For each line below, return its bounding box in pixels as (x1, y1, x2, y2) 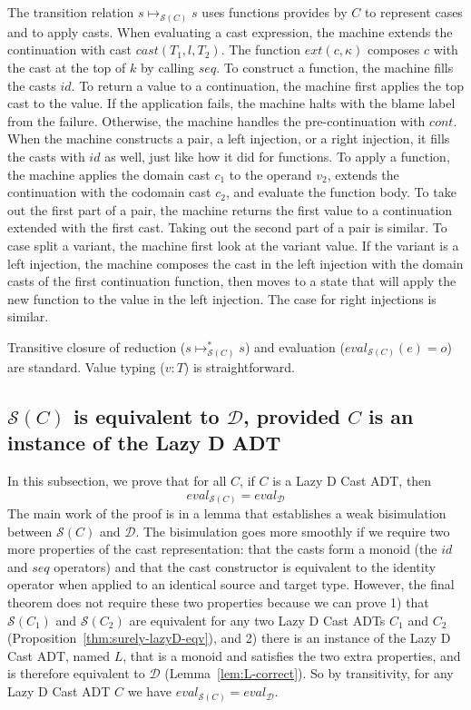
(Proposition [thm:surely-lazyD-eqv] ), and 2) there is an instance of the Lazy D (7, 628, 451, 647)
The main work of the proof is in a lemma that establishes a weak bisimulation (7, 504, 446, 523)
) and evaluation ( (244, 337, 345, 356)
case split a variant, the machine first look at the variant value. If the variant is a (7, 235, 459, 254)
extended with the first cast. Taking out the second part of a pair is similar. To (7, 218, 447, 237)
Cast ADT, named (7, 646, 111, 665)
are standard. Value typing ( (7, 357, 165, 376)
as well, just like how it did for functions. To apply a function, (104, 147, 450, 166)
